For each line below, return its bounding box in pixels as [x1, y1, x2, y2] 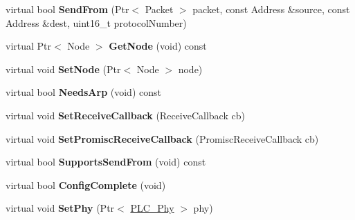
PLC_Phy [130, 201, 174, 215]
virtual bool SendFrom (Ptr [6, 2, 129, 16]
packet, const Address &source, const [192, 2, 350, 16]
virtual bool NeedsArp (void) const [6, 85, 161, 99]
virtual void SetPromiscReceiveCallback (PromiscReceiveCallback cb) [6, 131, 319, 146]
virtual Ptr [6, 39, 52, 53]
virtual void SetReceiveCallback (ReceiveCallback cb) [6, 108, 245, 122]
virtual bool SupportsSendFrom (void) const [6, 154, 206, 169]
